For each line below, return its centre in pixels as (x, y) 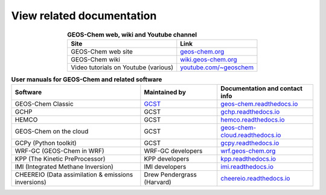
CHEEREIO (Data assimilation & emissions (74, 175)
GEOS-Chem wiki (96, 59)
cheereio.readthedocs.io (255, 179)
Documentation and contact (262, 88)
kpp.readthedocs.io (248, 159)
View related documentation (84, 16)
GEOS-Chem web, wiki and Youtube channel (132, 34)
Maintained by (165, 92)
